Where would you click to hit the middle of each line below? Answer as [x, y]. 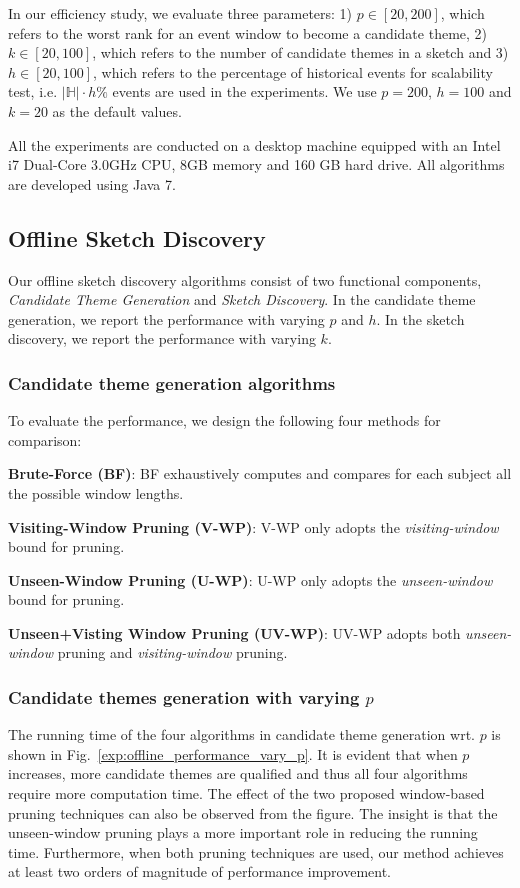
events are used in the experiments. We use [244, 91]
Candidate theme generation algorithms [172, 382]
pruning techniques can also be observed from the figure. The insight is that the [253, 812]
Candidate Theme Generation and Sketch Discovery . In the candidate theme [242, 299]
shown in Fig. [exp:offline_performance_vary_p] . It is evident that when [233, 753]
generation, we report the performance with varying [166, 318]
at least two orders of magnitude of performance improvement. [199, 871]
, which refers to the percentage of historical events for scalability [293, 71]
